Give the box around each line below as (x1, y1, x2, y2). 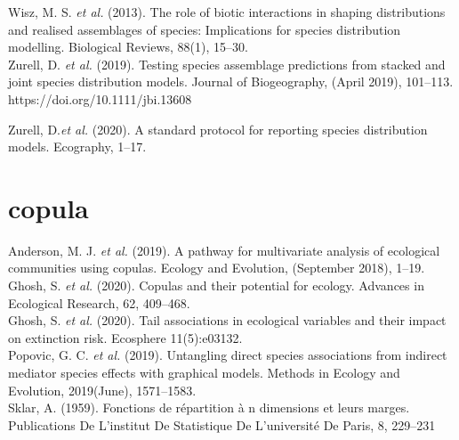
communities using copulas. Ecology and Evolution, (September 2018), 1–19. (8, 258, 425, 277)
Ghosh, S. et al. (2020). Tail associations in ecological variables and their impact (8, 311, 447, 330)
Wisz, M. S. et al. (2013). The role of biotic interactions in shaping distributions (8, 3, 446, 20)
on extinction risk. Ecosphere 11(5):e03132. (8, 328, 243, 346)
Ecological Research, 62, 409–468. (8, 293, 190, 312)
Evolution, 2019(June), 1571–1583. (8, 380, 197, 399)
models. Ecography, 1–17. (8, 137, 147, 156)
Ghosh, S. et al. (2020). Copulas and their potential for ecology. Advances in (8, 276, 424, 295)
